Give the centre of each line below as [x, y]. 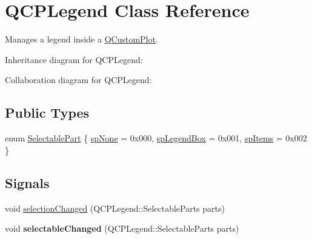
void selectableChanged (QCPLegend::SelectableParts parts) [122, 228]
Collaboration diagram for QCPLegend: [78, 80]
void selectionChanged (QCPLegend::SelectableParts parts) [115, 208]
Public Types [47, 113]
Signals [27, 182]
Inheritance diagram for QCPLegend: [74, 59]
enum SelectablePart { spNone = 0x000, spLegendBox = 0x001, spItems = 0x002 [156, 138]
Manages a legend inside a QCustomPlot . [81, 39]
